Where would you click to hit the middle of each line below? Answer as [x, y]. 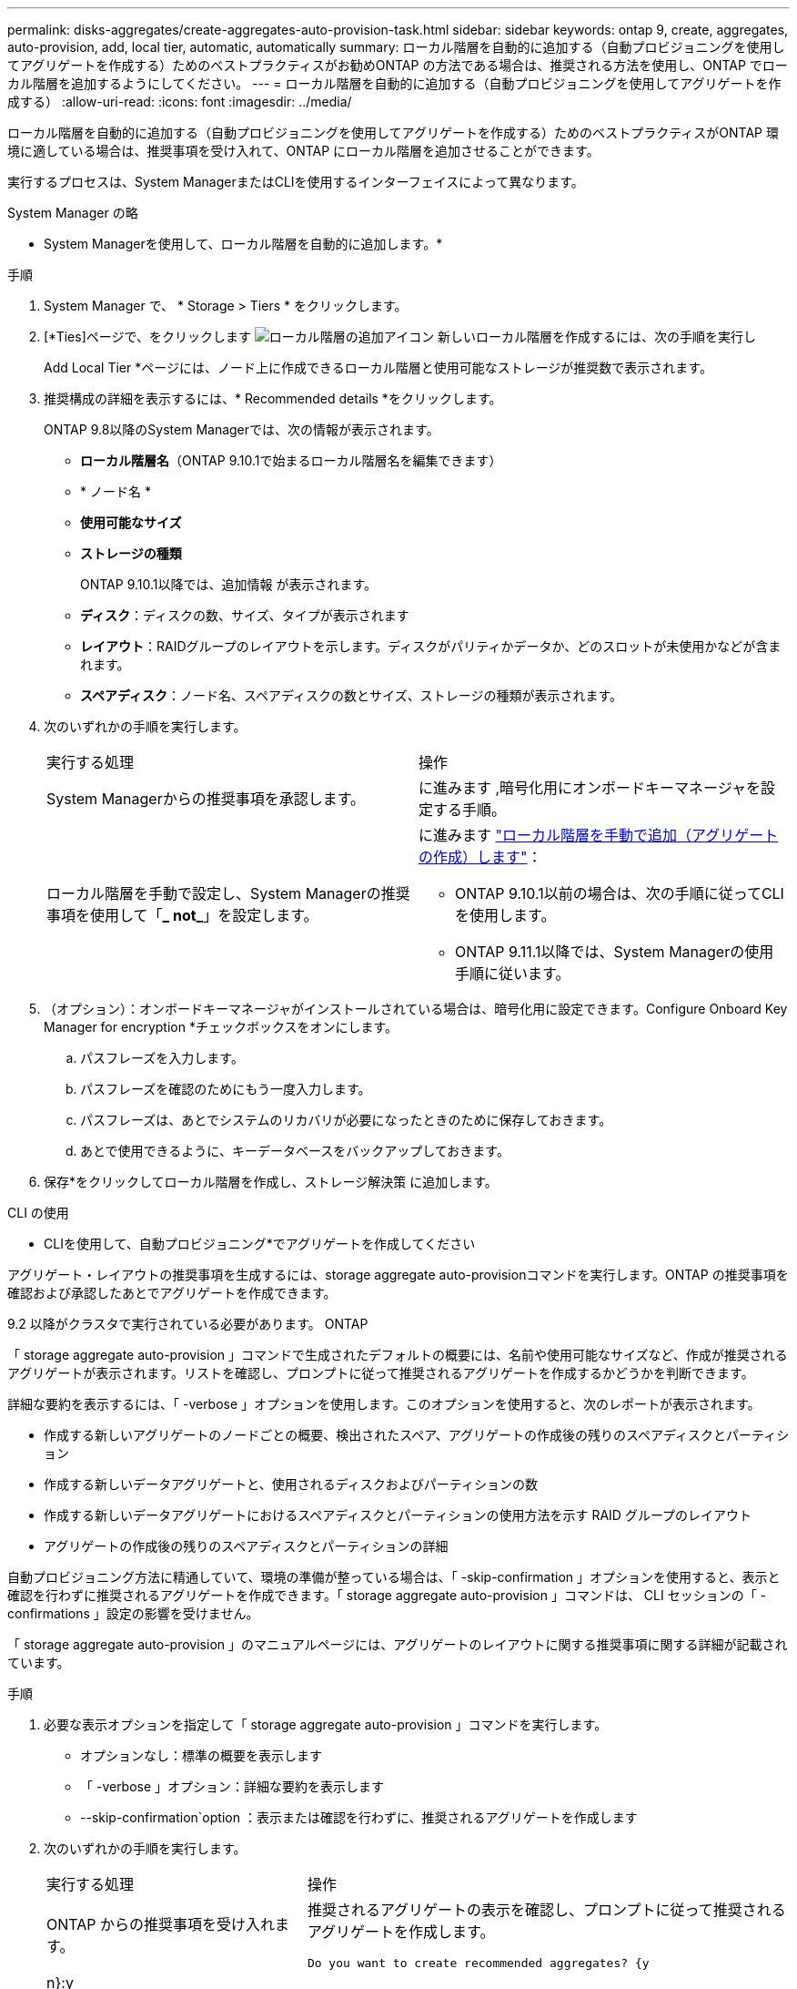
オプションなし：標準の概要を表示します [201, 1755]
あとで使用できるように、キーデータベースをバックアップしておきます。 [295, 1151]
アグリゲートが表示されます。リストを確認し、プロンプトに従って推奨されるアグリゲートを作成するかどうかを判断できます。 [381, 1373]
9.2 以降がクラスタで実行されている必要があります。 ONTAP [188, 1324]
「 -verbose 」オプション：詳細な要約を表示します [232, 1786]
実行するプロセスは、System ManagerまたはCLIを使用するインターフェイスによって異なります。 [296, 182]
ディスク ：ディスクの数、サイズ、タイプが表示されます [245, 615]
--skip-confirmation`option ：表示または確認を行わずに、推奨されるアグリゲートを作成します [359, 1817]
